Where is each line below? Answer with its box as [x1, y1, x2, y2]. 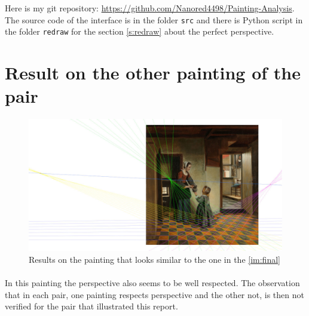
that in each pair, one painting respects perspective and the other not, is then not [5, 288, 304, 300]
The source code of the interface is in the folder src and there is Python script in [5, 13, 303, 26]
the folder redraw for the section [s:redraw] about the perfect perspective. [5, 25, 274, 38]
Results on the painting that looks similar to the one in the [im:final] [29, 253, 280, 265]
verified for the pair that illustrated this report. [5, 300, 178, 312]
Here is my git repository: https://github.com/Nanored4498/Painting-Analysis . [5, 2, 295, 14]
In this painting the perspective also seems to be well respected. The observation [5, 277, 300, 289]
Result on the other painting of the [5, 60, 301, 85]
